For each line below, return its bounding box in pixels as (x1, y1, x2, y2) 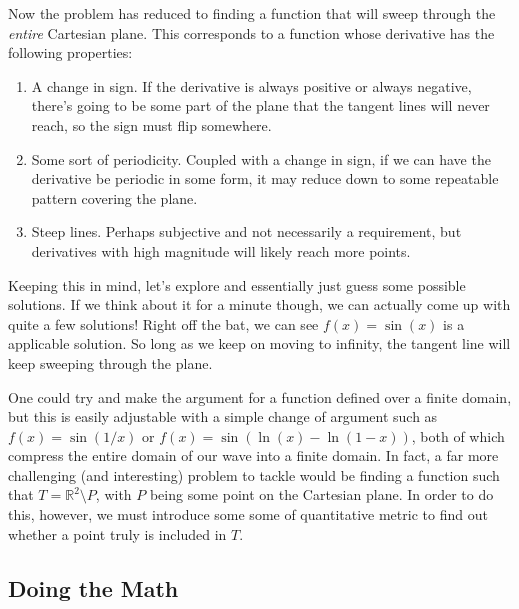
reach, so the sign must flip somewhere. (31, 114, 272, 135)
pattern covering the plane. (31, 187, 198, 208)
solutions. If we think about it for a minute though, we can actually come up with (8, 294, 511, 315)
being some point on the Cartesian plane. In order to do (149, 484, 494, 505)
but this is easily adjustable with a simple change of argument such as (8, 406, 438, 427)
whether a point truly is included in (8, 523, 227, 544)
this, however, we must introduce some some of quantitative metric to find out (8, 504, 488, 525)
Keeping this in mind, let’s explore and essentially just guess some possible (8, 274, 466, 295)
